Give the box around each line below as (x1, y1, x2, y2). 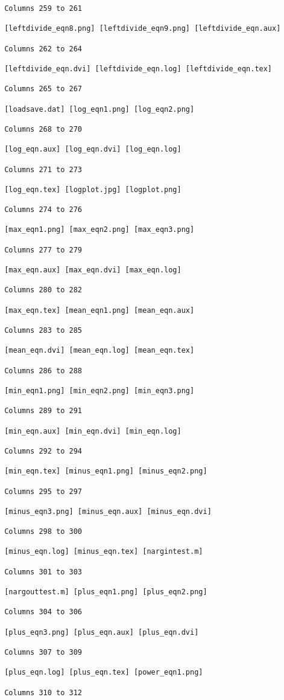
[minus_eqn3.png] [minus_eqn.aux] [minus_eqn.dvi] (4, 507, 212, 516)
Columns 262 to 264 (4, 44, 83, 53)
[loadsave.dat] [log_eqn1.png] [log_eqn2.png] (4, 104, 195, 114)
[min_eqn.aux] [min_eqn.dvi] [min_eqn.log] (4, 426, 181, 435)
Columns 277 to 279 (4, 245, 83, 254)
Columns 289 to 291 (4, 406, 83, 416)
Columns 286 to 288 (4, 366, 83, 375)
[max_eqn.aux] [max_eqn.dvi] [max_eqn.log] (4, 266, 181, 275)
